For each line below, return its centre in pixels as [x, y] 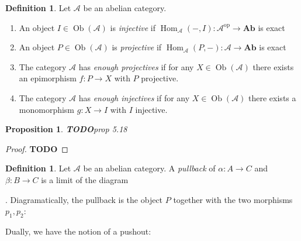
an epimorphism [48, 78]
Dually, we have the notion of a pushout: [78, 231]
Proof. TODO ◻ [37, 148]
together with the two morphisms [233, 199]
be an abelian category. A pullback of [149, 168]
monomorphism [47, 109]
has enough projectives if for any [136, 66]
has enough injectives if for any [134, 97]
